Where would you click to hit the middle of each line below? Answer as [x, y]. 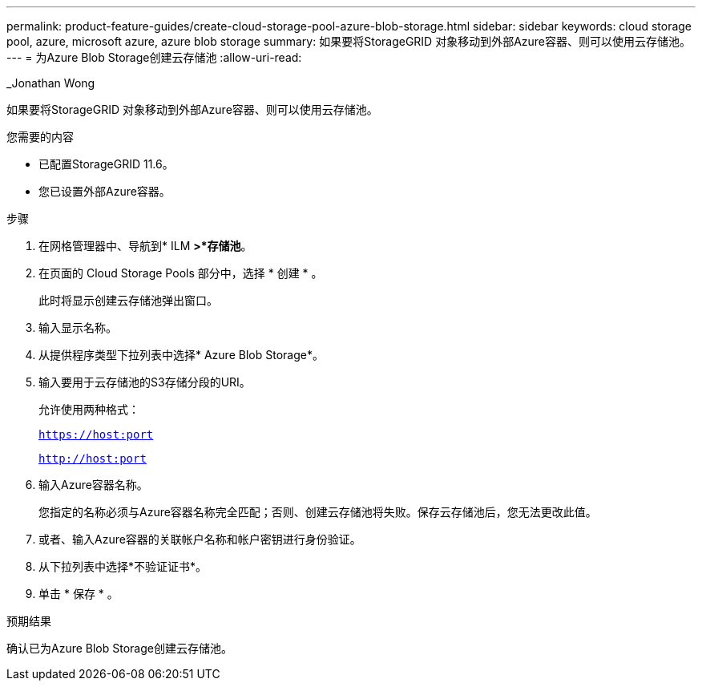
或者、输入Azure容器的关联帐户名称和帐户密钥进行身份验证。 [200, 539]
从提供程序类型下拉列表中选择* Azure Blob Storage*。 [181, 355]
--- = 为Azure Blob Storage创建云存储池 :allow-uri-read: [154, 57]
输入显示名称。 [78, 327]
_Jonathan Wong [51, 83]
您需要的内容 [40, 137]
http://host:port [93, 459]
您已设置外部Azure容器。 [105, 191]
